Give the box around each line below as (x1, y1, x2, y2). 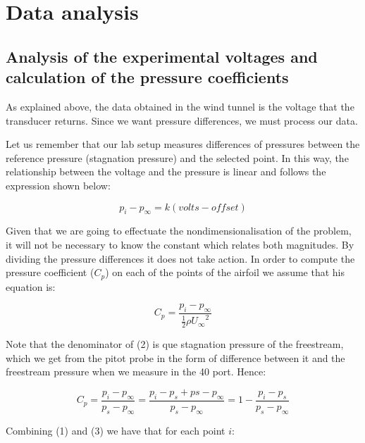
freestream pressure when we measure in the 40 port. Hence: (6, 364, 266, 379)
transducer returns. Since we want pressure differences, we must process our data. (6, 113, 358, 127)
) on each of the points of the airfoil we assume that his (105, 265, 345, 280)
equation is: (6, 279, 56, 294)
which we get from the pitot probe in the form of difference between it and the (6, 350, 345, 365)
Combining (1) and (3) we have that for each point (6, 423, 225, 437)
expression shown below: (6, 177, 111, 192)
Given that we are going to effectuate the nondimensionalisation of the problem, (6, 223, 352, 238)
